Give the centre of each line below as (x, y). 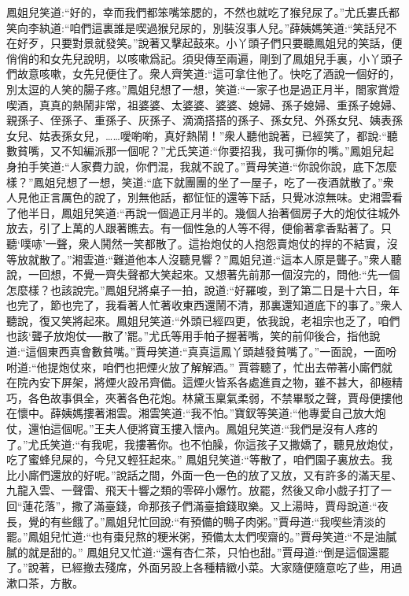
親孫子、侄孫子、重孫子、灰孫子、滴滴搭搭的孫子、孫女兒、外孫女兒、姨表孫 (204, 120)
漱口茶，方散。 (45, 582)
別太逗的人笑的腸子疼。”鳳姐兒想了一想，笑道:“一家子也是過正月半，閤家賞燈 (203, 89)
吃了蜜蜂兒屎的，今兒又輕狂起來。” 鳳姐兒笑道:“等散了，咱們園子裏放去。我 (199, 459)
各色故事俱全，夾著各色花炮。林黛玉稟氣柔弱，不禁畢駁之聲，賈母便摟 (210, 397)
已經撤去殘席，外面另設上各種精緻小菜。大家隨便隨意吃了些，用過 (232, 567)
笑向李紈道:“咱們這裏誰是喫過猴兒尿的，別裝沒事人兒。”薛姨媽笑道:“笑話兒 (196, 27)
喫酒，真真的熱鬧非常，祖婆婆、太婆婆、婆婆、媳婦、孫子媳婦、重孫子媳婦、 (204, 104)
